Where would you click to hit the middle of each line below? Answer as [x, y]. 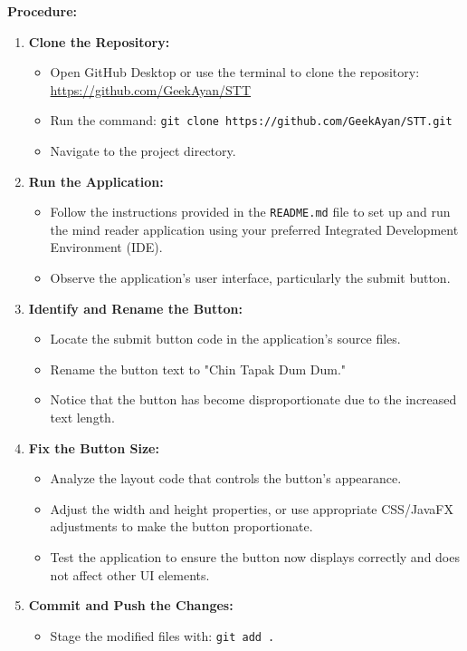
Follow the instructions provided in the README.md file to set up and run [250, 212]
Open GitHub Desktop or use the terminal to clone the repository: [235, 72]
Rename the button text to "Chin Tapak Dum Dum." [198, 369]
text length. [82, 418]
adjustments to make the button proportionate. [181, 526]
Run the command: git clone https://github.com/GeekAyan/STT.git [251, 120]
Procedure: [43, 11]
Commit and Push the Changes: [131, 605]
